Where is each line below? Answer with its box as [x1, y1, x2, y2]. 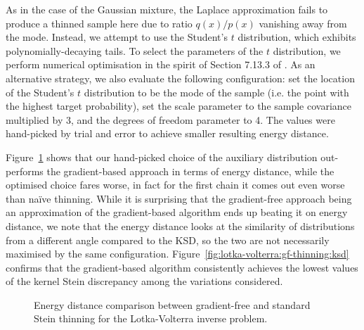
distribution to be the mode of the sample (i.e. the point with [84, 84, 349, 99]
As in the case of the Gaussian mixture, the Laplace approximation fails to [6, 2, 328, 16]
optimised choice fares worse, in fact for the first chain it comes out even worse [6, 177, 345, 192]
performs [6, 163, 44, 178]
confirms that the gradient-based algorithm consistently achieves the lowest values [6, 260, 358, 274]
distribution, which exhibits [238, 30, 356, 44]
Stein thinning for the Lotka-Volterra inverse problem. [34, 311, 268, 326]
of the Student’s [6, 84, 74, 99]
